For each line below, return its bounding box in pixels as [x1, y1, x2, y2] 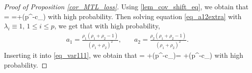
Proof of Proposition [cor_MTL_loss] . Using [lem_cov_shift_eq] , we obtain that [4, 1, 249, 11]
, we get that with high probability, [54, 21, 160, 31]
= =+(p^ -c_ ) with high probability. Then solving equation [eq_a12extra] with [4, 11, 242, 21]
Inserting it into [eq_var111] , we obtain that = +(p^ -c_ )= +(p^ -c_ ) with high [4, 50, 243, 60]
